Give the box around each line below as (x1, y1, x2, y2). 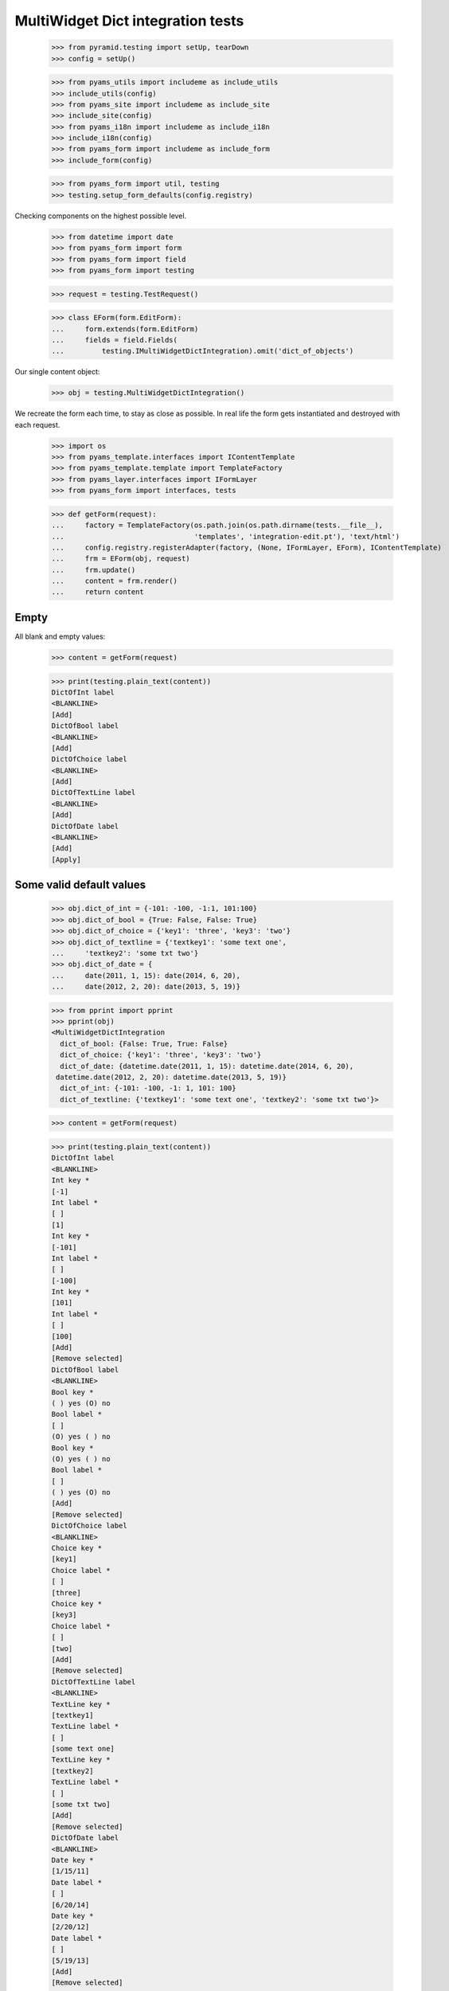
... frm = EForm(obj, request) (51, 554, 190, 563)
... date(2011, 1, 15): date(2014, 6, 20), (51, 971, 240, 980)
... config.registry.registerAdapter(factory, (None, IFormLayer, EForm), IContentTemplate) (51, 542, 442, 552)
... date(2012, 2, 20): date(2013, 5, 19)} (51, 982, 240, 992)
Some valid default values (14, 878, 146, 892)
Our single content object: (14, 367, 100, 377)
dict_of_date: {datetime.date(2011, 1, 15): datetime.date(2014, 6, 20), (60, 1062, 354, 1070)
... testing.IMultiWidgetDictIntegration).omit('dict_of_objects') (51, 346, 354, 356)
